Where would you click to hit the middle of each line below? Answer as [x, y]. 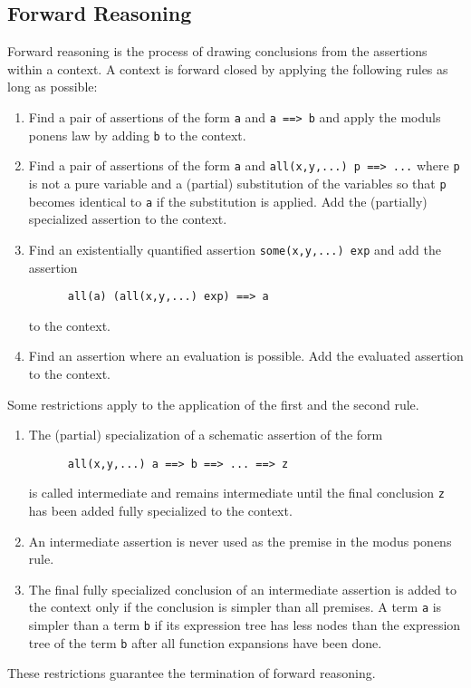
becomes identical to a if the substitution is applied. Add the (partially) [228, 201]
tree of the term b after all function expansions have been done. [205, 642]
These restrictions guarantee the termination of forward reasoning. [192, 673]
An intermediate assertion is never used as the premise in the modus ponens [240, 541]
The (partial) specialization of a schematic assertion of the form [206, 435]
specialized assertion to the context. [128, 219]
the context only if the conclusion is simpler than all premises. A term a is [235, 607]
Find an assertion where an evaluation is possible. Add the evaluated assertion [246, 356]
